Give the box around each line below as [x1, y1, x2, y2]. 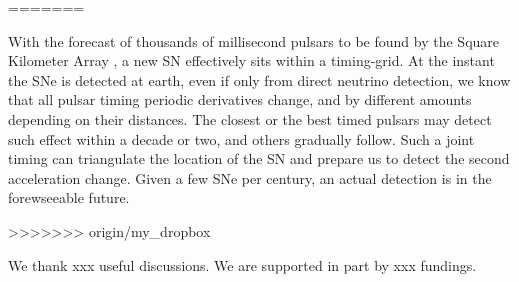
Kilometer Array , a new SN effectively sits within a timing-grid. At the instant [8, 50, 495, 71]
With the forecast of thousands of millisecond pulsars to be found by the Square [8, 30, 500, 51]
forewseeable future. [8, 187, 130, 208]
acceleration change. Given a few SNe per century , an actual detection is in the [8, 167, 492, 188]
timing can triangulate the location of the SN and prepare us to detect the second [8, 148, 510, 169]
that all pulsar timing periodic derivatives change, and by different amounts [8, 89, 472, 110]
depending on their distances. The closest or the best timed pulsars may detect [8, 108, 492, 129]
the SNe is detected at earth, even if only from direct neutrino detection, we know [8, 69, 511, 90]
